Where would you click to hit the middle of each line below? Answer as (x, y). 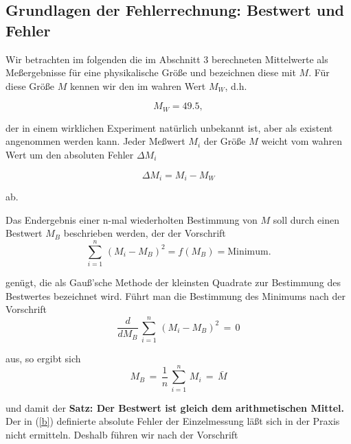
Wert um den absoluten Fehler (70, 155)
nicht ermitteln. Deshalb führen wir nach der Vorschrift (122, 434)
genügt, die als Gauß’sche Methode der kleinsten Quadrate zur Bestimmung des (173, 282)
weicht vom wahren (302, 141)
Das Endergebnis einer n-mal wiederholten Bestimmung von (132, 219)
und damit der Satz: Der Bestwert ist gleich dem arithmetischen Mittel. (175, 407)
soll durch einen (306, 219)
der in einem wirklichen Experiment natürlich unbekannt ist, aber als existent (169, 127)
